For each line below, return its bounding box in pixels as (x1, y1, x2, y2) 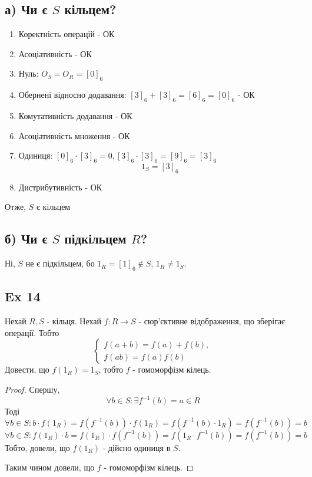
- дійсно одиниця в (102, 441, 171, 453)
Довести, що (5, 363, 49, 376)
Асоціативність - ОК (18, 47, 92, 60)
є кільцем (36, 200, 71, 213)
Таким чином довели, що (5, 461, 95, 473)
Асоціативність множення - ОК (18, 129, 130, 142)
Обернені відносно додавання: (18, 88, 127, 101)
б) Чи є (5, 229, 48, 248)
